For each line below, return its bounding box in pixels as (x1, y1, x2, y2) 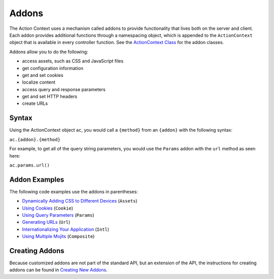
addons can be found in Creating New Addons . (9, 267, 108, 273)
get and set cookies (22, 72, 63, 78)
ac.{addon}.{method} (9, 137, 61, 142)
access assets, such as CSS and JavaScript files (22, 58, 124, 64)
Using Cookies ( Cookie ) (22, 205, 74, 211)
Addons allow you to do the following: (9, 49, 88, 55)
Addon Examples (9, 175, 64, 184)
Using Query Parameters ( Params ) (22, 212, 94, 218)
